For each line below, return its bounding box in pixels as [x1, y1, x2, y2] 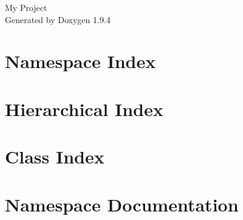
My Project [5, 1, 47, 13]
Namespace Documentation [5, 191, 239, 216]
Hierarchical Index [5, 96, 163, 121]
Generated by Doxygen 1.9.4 [5, 13, 111, 26]
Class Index [5, 144, 104, 169]
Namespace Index [5, 49, 156, 74]
